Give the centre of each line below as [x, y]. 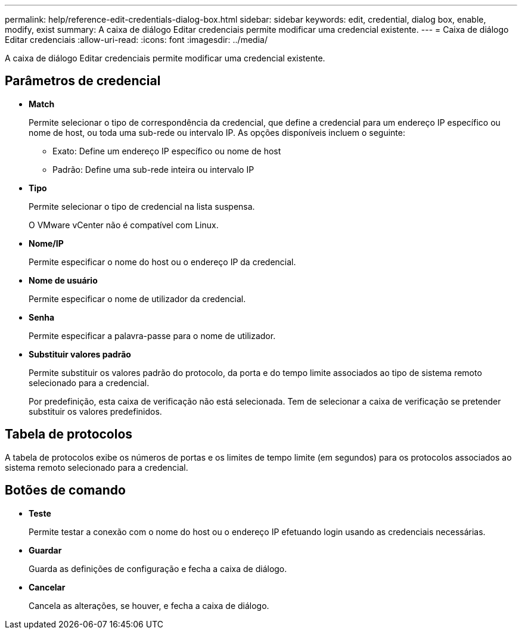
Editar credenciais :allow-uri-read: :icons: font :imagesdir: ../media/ [136, 40]
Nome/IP [46, 243]
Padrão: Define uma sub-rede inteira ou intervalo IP [153, 169]
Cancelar [47, 587]
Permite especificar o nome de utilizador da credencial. [137, 299]
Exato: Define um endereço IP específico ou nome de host [167, 151]
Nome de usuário [63, 280]
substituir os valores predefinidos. [95, 411]
